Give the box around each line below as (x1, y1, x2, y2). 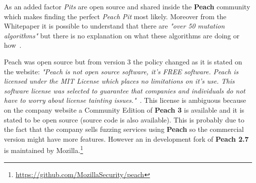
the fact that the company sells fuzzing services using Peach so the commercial (4, 124, 244, 134)
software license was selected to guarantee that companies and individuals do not (4, 85, 246, 95)
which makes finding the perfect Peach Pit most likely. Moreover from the (4, 11, 226, 21)
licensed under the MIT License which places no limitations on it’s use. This (4, 76, 235, 86)
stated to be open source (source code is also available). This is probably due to (4, 114, 245, 124)
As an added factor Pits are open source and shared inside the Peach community (4, 1, 251, 11)
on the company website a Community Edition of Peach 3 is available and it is (4, 104, 245, 115)
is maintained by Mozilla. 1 (4, 144, 83, 155)
